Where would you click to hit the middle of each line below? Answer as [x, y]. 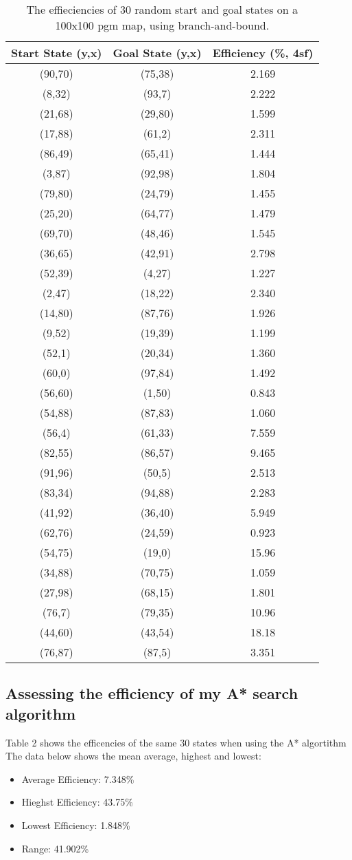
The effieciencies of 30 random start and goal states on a [162, 9]
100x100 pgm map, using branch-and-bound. [162, 25]
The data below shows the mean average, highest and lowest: [133, 756]
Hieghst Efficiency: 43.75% [77, 802]
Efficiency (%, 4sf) [263, 53]
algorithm [41, 713]
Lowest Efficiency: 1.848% [76, 825]
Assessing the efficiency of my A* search [152, 693]
